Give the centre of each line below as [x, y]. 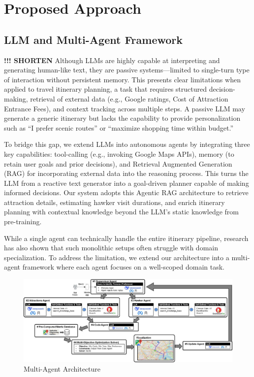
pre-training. [23, 222]
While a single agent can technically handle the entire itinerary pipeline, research [126, 238]
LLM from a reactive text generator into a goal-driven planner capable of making [127, 183]
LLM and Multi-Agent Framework [94, 39]
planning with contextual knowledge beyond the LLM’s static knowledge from [121, 212]
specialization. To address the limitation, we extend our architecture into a [117, 257]
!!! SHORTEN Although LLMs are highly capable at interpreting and [112, 60]
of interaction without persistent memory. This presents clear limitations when [122, 79]
